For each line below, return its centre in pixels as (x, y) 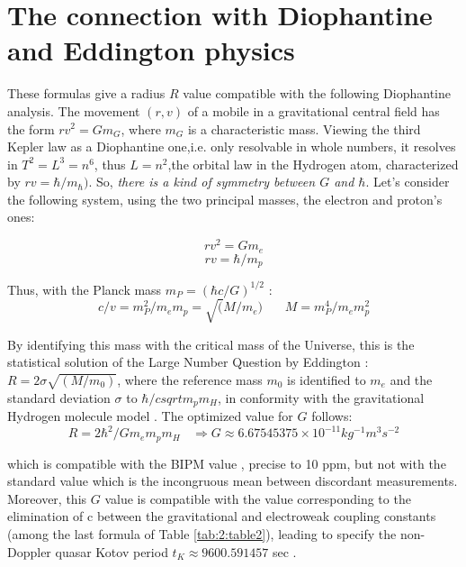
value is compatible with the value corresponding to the (258, 498)
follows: (332, 416)
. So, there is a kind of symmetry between (202, 182)
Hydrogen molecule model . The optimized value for (150, 416)
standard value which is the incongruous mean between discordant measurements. (233, 481)
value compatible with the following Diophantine (317, 93)
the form (31, 128)
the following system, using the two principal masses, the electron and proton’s (225, 199)
